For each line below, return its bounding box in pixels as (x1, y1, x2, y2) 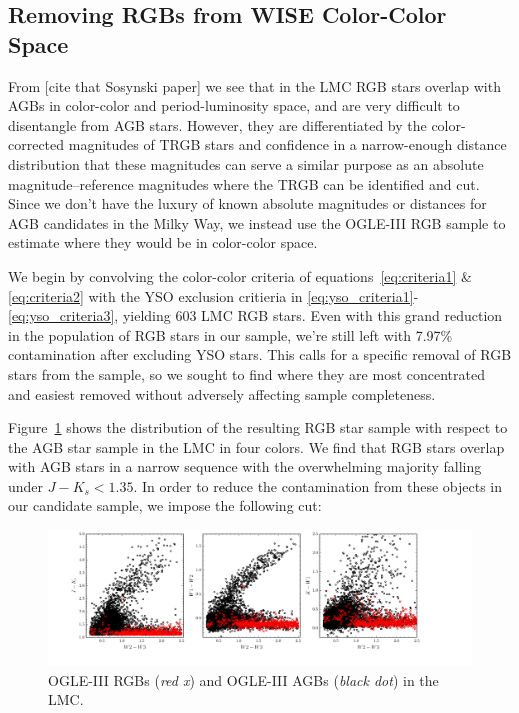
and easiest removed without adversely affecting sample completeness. (8, 383, 436, 404)
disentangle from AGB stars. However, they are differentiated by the (8, 114, 427, 135)
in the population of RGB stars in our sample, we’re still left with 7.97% (8, 324, 453, 345)
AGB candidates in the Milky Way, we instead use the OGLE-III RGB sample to (8, 212, 506, 233)
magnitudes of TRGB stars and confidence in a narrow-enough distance (68, 134, 507, 155)
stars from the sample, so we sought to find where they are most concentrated (8, 363, 485, 384)
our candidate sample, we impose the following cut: (8, 495, 322, 516)
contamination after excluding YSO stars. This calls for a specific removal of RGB (8, 344, 512, 365)
